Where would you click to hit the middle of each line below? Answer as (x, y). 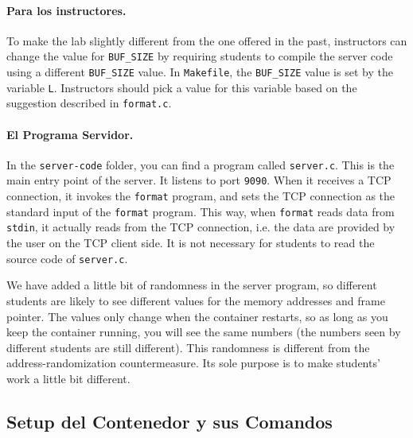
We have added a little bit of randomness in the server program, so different (192, 285)
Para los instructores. (66, 10)
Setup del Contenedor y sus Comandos (169, 421)
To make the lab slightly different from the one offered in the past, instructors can (207, 40)
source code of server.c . (67, 258)
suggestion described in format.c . (89, 103)
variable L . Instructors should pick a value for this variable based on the (182, 87)
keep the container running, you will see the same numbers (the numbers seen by (204, 332)
